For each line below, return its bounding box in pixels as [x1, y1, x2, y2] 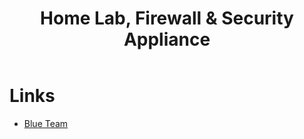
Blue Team [23, 117, 69, 129]
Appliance [123, 28, 211, 51]
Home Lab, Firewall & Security [40, 7, 294, 30]
